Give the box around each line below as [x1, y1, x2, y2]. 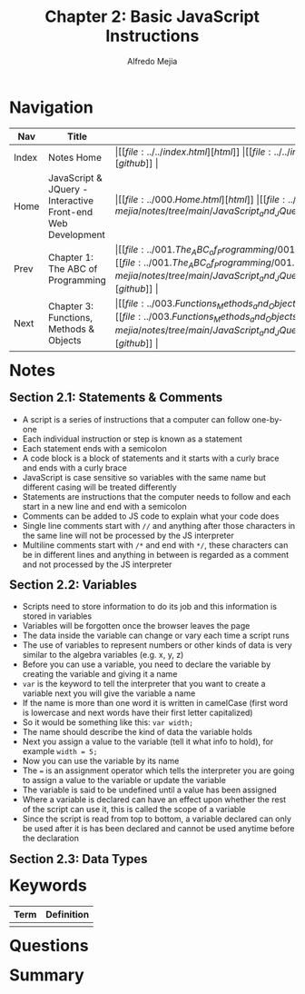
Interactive [47, 194, 94, 206]
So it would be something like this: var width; [22, 717, 194, 728]
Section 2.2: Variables [9, 577, 137, 592]
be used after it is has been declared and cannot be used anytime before [22, 823, 295, 834]
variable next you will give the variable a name [22, 688, 196, 699]
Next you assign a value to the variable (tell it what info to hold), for [22, 736, 274, 747]
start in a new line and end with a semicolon [22, 501, 187, 512]
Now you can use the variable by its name [22, 756, 180, 767]
